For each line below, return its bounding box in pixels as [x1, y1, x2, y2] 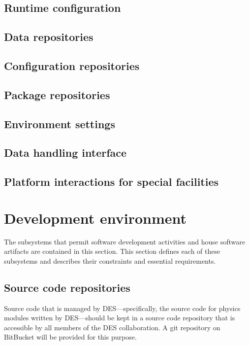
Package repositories [4, 87, 110, 102]
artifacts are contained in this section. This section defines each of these [4, 246, 220, 256]
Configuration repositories [4, 58, 140, 73]
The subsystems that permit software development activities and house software [4, 236, 245, 246]
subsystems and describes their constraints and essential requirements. [4, 255, 216, 266]
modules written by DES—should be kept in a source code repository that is [4, 312, 235, 323]
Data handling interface [4, 145, 127, 160]
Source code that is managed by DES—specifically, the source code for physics [4, 303, 241, 313]
